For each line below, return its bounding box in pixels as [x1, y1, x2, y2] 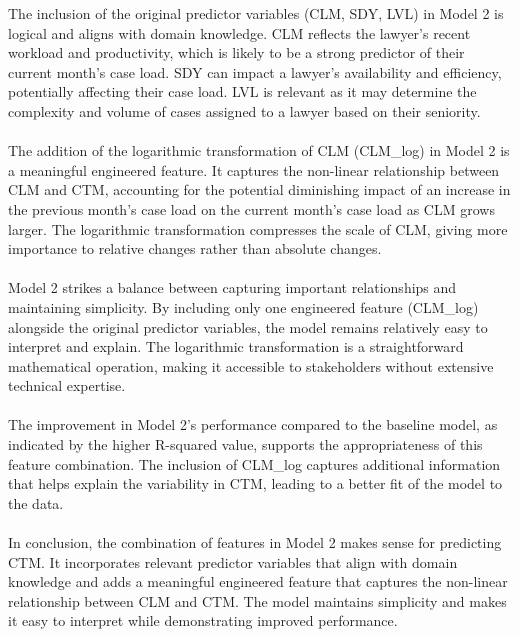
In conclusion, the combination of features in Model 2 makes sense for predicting [8, 532, 502, 553]
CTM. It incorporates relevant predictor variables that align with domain [8, 551, 458, 572]
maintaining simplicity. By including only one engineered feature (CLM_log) [8, 296, 479, 317]
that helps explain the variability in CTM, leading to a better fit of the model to [8, 473, 503, 494]
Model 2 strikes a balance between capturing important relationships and [8, 277, 457, 298]
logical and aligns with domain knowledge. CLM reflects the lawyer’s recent [8, 22, 471, 43]
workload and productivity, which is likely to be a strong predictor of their [8, 42, 465, 63]
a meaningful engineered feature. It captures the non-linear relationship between [8, 159, 500, 180]
